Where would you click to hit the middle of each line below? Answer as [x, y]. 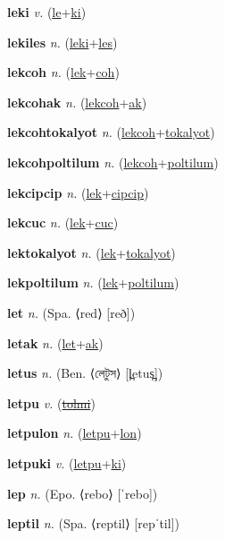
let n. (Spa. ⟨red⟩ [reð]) [71, 312]
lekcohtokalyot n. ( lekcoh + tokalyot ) [111, 132]
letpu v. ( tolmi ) [51, 402]
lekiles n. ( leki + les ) [62, 42]
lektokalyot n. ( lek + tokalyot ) [92, 252]
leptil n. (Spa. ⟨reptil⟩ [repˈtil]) [93, 523]
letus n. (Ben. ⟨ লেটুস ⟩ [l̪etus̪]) [85, 373]
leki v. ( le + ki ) [47, 12]
